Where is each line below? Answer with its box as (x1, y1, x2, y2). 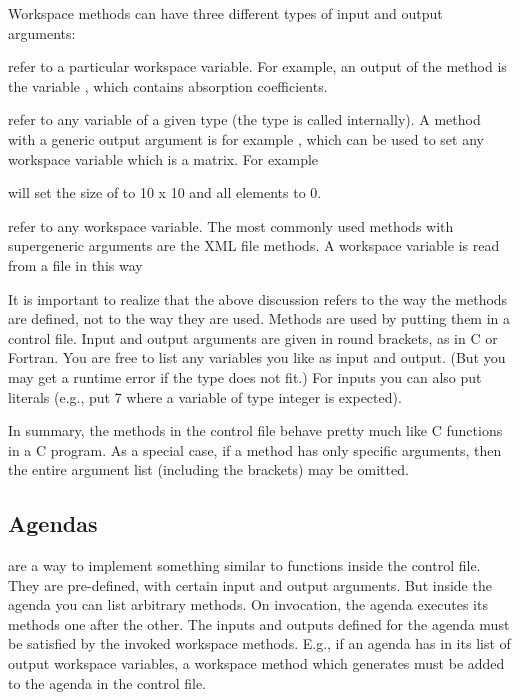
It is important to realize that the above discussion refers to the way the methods (8, 288, 508, 309)
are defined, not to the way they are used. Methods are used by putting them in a (8, 308, 511, 329)
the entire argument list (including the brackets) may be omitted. (8, 459, 409, 480)
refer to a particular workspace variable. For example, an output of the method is (8, 56, 507, 77)
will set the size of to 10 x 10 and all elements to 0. (8, 182, 322, 203)
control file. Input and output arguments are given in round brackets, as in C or (8, 327, 498, 348)
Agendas (8, 508, 98, 539)
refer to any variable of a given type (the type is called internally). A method (8, 109, 481, 130)
